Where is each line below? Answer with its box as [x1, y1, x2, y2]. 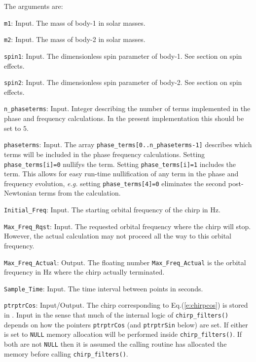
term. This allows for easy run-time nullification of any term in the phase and [4, 168, 239, 179]
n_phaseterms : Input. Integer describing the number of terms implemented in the [4, 103, 251, 114]
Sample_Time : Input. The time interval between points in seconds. [4, 283, 203, 293]
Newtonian [4, 188, 37, 198]
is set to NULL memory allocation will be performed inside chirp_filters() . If [4, 329, 242, 339]
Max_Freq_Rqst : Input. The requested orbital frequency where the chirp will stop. [4, 221, 251, 231]
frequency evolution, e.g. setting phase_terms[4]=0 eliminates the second [4, 178, 226, 188]
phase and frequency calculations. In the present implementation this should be [4, 113, 244, 123]
